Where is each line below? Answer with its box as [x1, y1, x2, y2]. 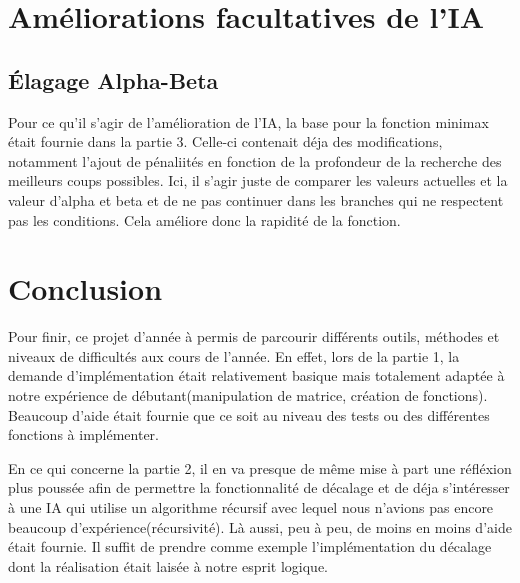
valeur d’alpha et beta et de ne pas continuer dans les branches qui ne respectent [8, 189, 504, 210]
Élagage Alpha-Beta [8, 64, 219, 95]
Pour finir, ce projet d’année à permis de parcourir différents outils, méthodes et [8, 326, 500, 347]
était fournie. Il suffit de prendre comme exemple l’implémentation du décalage [8, 536, 492, 557]
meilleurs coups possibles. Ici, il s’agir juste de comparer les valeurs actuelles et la [8, 170, 508, 191]
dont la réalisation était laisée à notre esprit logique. [8, 555, 329, 576]
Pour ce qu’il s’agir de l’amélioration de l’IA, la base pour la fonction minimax [8, 111, 489, 132]
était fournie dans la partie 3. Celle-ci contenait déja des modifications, [8, 131, 443, 152]
